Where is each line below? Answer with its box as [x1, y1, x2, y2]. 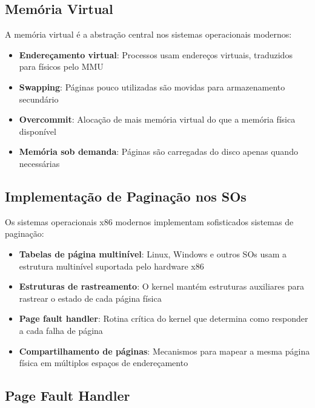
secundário [19, 92, 59, 105]
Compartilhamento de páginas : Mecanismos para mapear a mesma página [19, 344, 310, 357]
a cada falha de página [19, 324, 103, 336]
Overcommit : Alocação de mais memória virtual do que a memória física [19, 113, 296, 126]
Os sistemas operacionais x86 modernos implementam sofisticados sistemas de [5, 215, 294, 228]
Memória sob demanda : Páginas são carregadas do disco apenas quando [19, 145, 298, 158]
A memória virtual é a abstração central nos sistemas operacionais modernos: [5, 28, 292, 41]
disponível [19, 124, 56, 137]
